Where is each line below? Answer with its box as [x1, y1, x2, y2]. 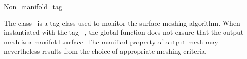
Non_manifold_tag [4, 1, 63, 11]
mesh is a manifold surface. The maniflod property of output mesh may [4, 36, 218, 46]
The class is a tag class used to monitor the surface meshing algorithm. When [4, 17, 240, 28]
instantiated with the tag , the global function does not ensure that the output [4, 27, 244, 37]
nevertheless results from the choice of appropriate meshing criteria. [4, 46, 207, 56]
